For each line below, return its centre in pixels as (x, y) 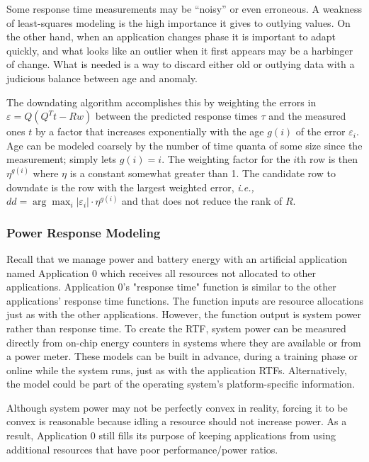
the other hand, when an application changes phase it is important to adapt (171, 36)
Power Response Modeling (84, 232)
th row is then (328, 159)
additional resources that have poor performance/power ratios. (142, 449)
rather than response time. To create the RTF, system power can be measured (176, 328)
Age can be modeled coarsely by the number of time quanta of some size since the (184, 145)
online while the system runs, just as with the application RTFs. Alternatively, (177, 370)
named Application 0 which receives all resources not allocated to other (161, 272)
